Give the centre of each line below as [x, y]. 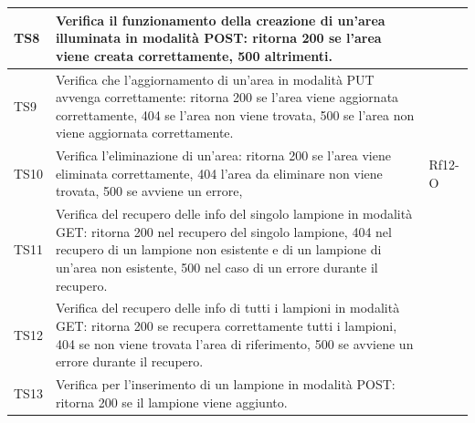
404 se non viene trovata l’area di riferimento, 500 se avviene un [234, 343]
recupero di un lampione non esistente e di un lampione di [218, 249]
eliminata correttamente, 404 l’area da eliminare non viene [219, 173]
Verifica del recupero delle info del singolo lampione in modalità [234, 214]
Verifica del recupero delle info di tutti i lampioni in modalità [227, 308]
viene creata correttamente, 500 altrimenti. [194, 55]
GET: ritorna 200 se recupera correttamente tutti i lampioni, [226, 325]
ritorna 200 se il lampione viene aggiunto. [171, 402]
